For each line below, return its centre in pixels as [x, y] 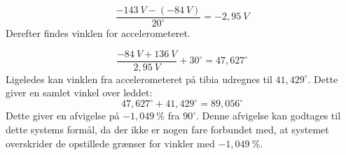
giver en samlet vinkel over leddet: [79, 93]
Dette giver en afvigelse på [63, 116]
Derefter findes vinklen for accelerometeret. [98, 33]
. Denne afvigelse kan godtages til [268, 116]
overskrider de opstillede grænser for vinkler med [110, 143]
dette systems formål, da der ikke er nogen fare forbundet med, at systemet [167, 129]
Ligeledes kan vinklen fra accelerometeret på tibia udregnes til [139, 79]
